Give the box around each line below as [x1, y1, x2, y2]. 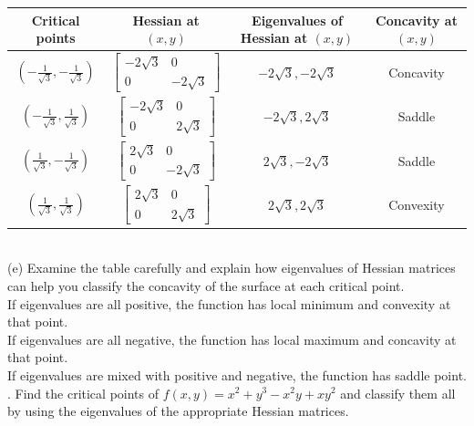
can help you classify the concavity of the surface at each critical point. [7, 276, 405, 295]
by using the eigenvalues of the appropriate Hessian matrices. [7, 401, 349, 421]
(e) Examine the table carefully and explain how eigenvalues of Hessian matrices [7, 258, 456, 277]
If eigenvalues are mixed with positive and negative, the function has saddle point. [7, 365, 467, 384]
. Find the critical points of [7, 383, 159, 402]
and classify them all [340, 383, 456, 402]
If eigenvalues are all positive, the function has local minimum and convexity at [7, 294, 451, 313]
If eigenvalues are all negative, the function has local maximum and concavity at [7, 329, 457, 348]
